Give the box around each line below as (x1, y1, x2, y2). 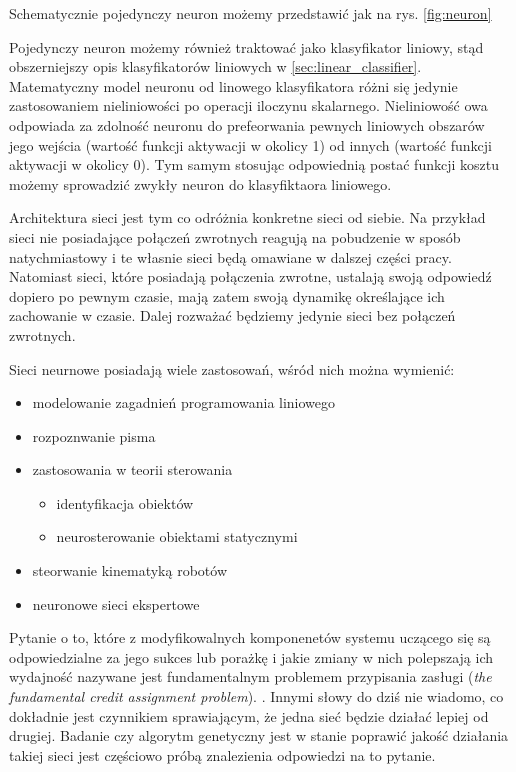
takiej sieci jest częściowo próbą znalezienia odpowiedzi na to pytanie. (9, 744, 436, 765)
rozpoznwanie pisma (32, 425, 156, 446)
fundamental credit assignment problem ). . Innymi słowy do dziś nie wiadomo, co (9, 686, 504, 707)
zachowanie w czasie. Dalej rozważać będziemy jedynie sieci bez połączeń (9, 305, 456, 326)
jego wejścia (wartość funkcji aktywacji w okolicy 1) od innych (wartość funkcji (9, 134, 492, 155)
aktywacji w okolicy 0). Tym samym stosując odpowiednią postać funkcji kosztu (9, 154, 499, 175)
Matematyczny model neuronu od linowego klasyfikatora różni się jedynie (9, 75, 458, 96)
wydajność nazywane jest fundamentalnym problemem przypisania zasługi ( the (9, 666, 492, 687)
